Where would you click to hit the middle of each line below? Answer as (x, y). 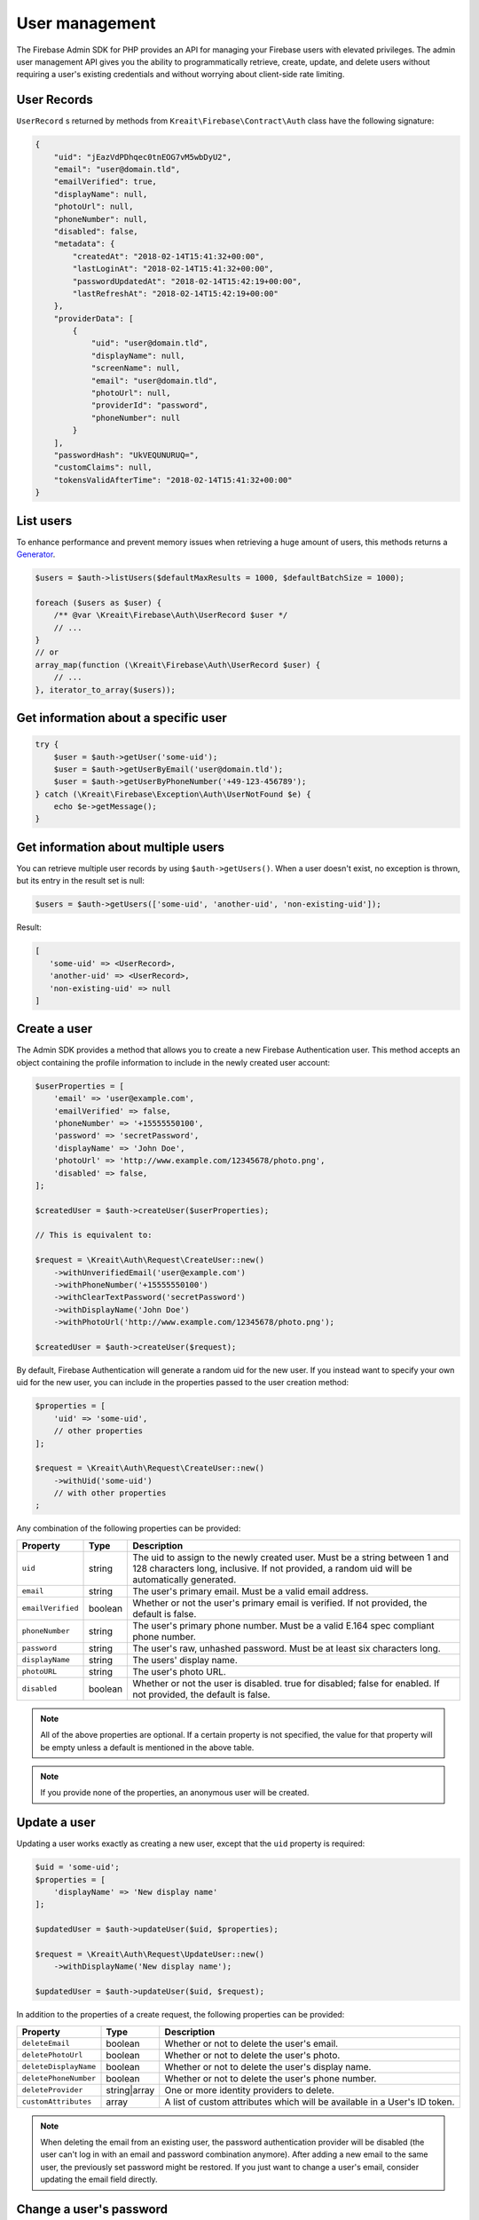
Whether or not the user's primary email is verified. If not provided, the (280, 1603)
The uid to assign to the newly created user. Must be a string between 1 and (291, 1557)
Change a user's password (92, 2209)
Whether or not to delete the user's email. (251, 2043)
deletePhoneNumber (59, 2078)
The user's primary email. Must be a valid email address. (251, 1591)
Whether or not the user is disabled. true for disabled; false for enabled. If (286, 1683)
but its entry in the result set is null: (81, 881)
